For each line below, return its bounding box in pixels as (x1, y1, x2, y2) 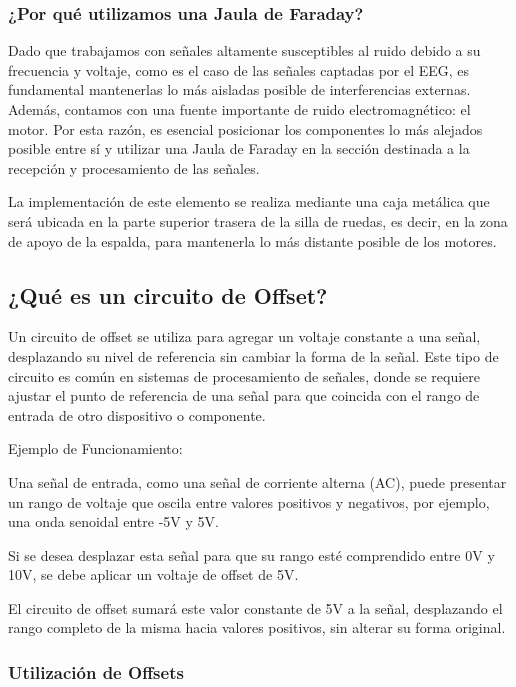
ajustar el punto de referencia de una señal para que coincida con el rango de (8, 385, 480, 406)
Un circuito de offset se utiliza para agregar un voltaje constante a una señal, (8, 326, 481, 347)
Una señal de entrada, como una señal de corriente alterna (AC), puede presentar (8, 471, 507, 492)
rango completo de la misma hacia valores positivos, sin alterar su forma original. (8, 617, 506, 638)
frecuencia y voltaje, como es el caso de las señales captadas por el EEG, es (8, 59, 470, 80)
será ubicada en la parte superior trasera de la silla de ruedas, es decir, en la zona (8, 210, 508, 231)
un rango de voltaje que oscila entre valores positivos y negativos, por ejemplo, (8, 491, 490, 512)
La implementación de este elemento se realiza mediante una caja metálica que (8, 191, 490, 212)
